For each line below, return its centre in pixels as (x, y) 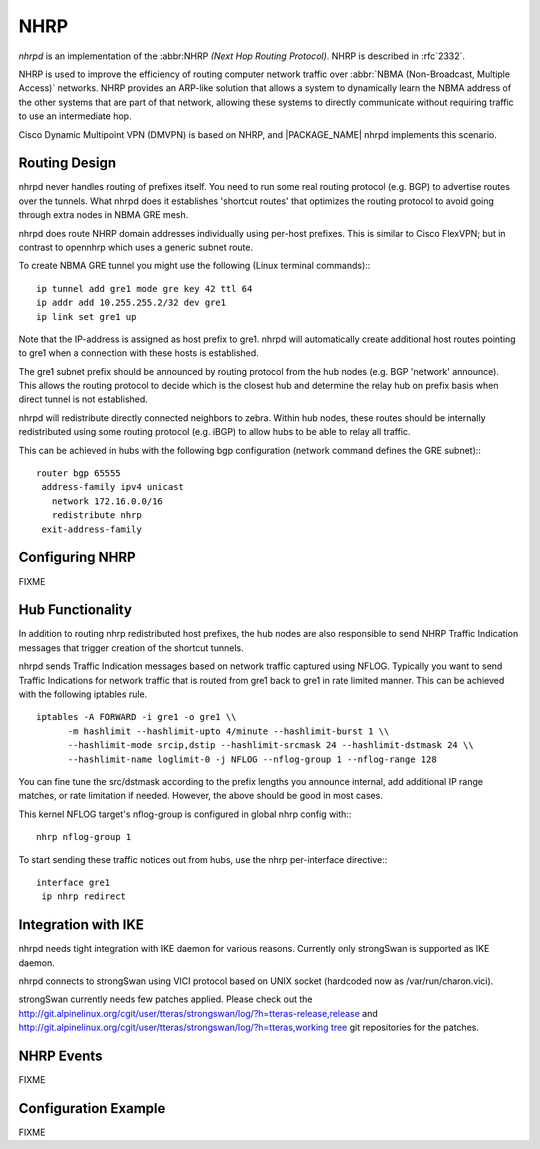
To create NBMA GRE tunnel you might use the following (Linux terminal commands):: (194, 266)
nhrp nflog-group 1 (84, 837)
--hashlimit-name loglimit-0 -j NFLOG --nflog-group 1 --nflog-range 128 (252, 759)
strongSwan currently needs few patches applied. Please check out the (165, 999)
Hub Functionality (75, 610)
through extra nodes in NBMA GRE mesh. (103, 215)
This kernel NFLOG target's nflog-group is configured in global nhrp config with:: (185, 814)
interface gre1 (73, 882)
